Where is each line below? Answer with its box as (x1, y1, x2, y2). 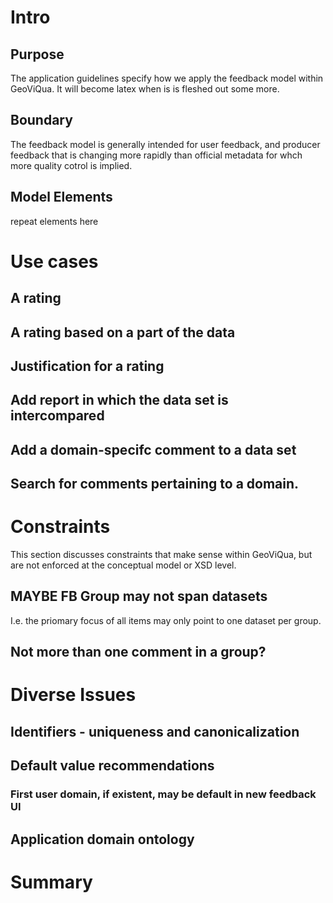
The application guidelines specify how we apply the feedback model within (10, 72, 324, 84)
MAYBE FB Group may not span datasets (10, 588, 268, 605)
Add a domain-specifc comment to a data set (10, 441, 297, 458)
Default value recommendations (10, 757, 215, 775)
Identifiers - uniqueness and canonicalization (10, 723, 300, 740)
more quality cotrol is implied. (10, 159, 133, 171)
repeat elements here (10, 215, 99, 227)
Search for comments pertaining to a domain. (10, 476, 300, 493)
